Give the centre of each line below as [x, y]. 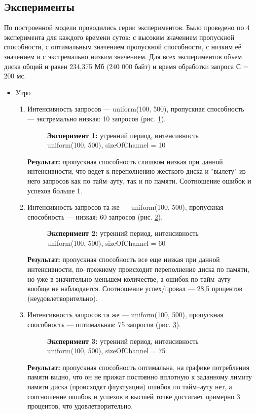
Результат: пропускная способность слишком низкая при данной [125, 161]
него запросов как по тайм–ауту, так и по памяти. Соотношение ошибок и [139, 180]
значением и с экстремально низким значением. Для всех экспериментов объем [123, 56]
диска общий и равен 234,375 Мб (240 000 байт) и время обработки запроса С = [126, 66]
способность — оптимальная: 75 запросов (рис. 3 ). [104, 324]
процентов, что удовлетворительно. [80, 406]
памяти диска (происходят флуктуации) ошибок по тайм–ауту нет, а [130, 387]
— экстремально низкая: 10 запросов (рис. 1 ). [96, 118]
